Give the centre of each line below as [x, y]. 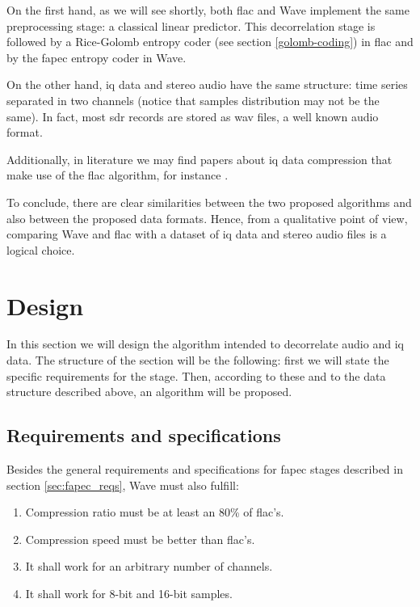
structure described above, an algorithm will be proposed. [149, 392]
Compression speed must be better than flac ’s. [140, 539]
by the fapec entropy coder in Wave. [97, 57]
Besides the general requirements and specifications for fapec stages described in [205, 469]
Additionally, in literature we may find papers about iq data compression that [199, 159]
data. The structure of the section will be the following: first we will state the [198, 360]
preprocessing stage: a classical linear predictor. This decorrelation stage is [191, 25]
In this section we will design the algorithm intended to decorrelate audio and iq [205, 344]
